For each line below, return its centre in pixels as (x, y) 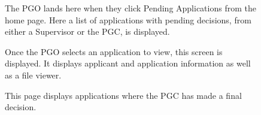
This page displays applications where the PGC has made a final (123, 95)
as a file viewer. (33, 75)
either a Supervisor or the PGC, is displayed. (87, 31)
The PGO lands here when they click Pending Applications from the (130, 8)
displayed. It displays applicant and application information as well (128, 63)
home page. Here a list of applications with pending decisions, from (128, 19)
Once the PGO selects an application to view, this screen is (114, 51)
